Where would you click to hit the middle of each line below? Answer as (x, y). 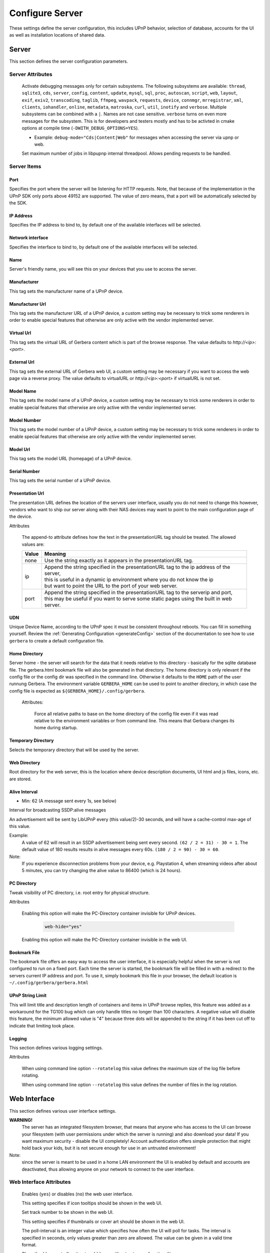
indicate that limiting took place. (42, 1025)
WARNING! (21, 1120)
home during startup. (56, 728)
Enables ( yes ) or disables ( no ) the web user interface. (77, 1194)
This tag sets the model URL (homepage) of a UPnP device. (70, 458)
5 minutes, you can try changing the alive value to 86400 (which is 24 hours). (102, 871)
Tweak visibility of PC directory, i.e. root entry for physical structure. (79, 893)
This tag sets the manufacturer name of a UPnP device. (66, 291)
